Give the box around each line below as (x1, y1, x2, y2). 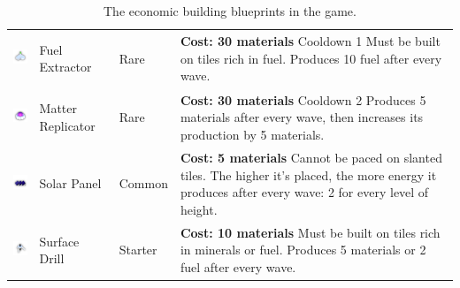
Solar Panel (39, 174, 102, 193)
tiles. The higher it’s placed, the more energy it (180, 165, 437, 184)
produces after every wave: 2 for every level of (180, 183, 429, 201)
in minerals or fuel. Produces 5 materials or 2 (180, 240, 426, 259)
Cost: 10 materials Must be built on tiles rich (180, 223, 441, 241)
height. (180, 200, 218, 218)
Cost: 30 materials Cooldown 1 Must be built (180, 32, 441, 50)
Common (119, 174, 168, 193)
